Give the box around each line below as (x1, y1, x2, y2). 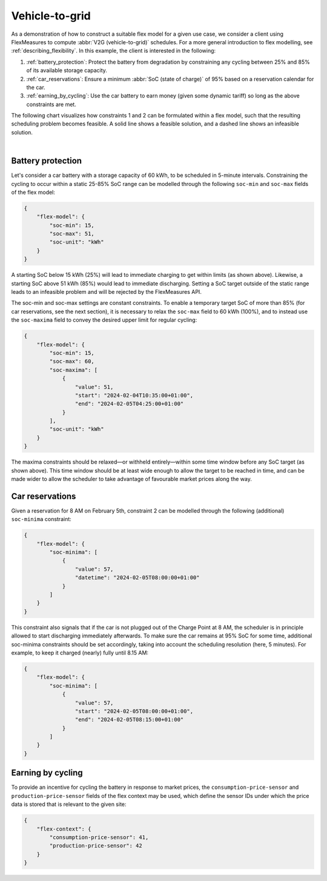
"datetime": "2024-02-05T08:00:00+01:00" (74, 574, 200, 581)
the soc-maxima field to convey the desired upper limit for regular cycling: (11, 316, 197, 324)
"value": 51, (74, 384, 114, 390)
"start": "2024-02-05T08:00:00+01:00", (74, 708, 194, 714)
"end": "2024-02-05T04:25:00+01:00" (74, 401, 184, 407)
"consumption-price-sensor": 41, (49, 834, 149, 840)
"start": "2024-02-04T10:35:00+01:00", (74, 391, 194, 399)
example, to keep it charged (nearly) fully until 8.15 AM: (11, 649, 148, 656)
